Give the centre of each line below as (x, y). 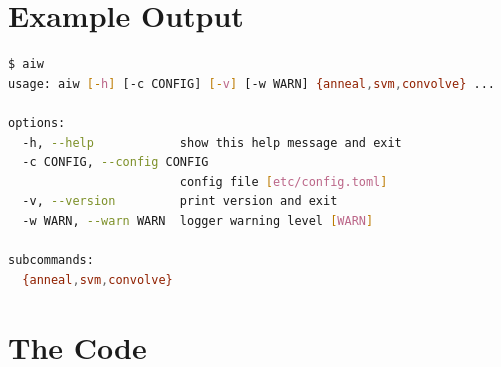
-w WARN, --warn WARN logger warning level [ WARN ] (198, 220)
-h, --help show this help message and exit (212, 142)
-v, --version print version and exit (180, 201)
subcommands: (51, 260)
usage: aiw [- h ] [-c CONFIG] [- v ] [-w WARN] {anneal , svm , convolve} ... (251, 83)
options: (37, 122)
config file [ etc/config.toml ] (283, 181)
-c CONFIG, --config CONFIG (115, 162)
